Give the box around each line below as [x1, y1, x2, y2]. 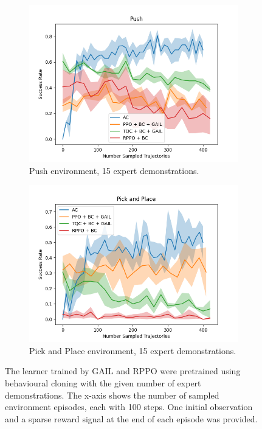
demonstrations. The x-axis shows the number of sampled [5, 388, 219, 401]
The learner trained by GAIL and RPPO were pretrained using [5, 364, 241, 377]
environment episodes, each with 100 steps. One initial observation [5, 400, 253, 413]
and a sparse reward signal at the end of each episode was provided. [5, 412, 258, 425]
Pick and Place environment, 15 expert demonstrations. [29, 344, 236, 357]
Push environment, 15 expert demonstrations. [29, 164, 199, 176]
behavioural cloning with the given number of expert [5, 376, 201, 389]
